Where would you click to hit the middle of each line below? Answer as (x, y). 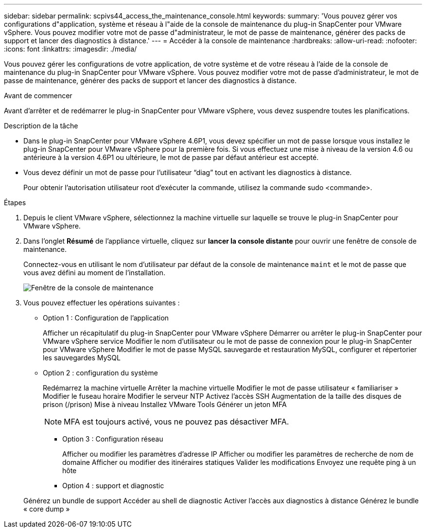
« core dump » (47, 509)
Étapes (15, 203)
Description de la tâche (41, 126)
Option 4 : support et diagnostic (113, 486)
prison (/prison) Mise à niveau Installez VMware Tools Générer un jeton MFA (165, 404)
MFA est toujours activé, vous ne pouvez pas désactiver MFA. (177, 422)
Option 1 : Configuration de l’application (106, 318)
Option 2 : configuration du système (100, 373)
